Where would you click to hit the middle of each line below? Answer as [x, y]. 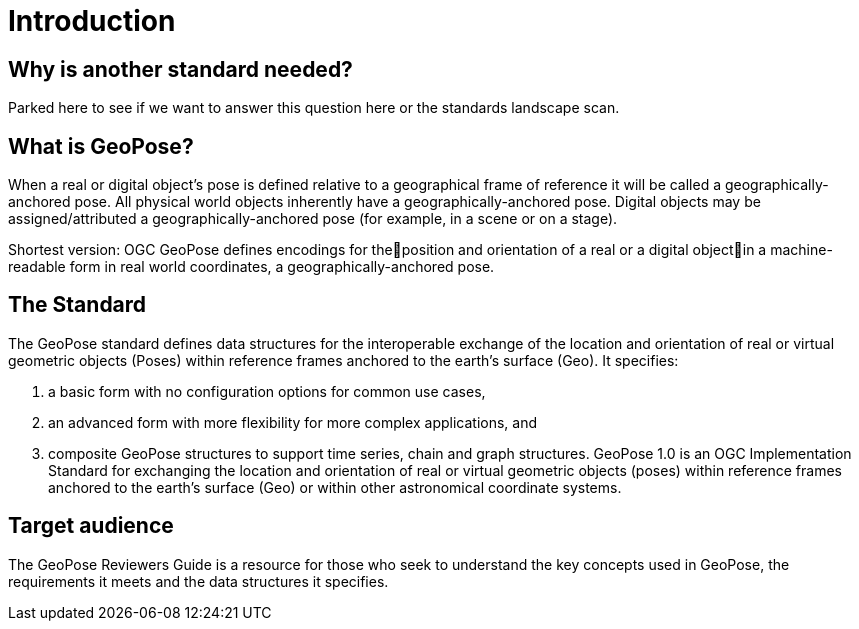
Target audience [91, 526]
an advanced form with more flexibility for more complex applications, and [293, 422]
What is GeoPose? [101, 146]
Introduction [92, 21]
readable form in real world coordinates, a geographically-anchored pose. [251, 267]
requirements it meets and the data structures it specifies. [198, 581]
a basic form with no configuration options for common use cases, [267, 391]
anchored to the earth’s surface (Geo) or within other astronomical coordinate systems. [335, 487]
